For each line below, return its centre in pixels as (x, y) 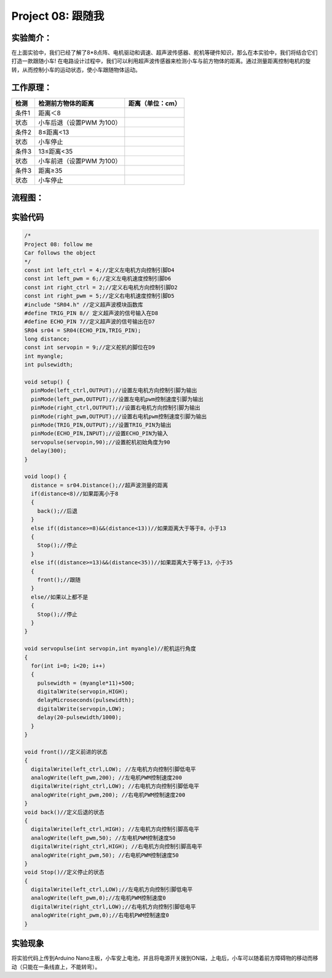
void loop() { (45, 477)
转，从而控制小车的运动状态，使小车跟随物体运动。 (76, 69)
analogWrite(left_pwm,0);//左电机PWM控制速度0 (98, 898)
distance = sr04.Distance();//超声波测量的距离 (100, 485)
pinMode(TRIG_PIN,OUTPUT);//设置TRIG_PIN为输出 (101, 425)
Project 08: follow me (58, 244)
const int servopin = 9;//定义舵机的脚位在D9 (90, 348)
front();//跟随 (59, 580)
